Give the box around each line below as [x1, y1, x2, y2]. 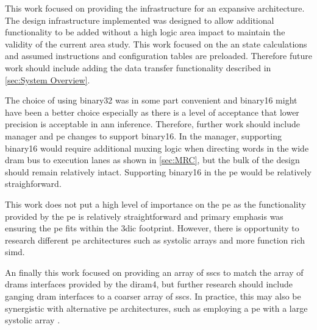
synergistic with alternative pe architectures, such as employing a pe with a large [5, 301, 308, 314]
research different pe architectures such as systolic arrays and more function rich [5, 233, 305, 246]
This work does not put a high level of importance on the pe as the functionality [5, 197, 306, 210]
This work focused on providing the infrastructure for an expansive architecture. [5, 2, 305, 14]
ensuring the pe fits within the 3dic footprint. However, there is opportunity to [5, 222, 299, 234]
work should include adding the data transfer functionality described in [5, 61, 271, 74]
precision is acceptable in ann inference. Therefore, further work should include [5, 118, 300, 130]
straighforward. [5, 177, 62, 190]
